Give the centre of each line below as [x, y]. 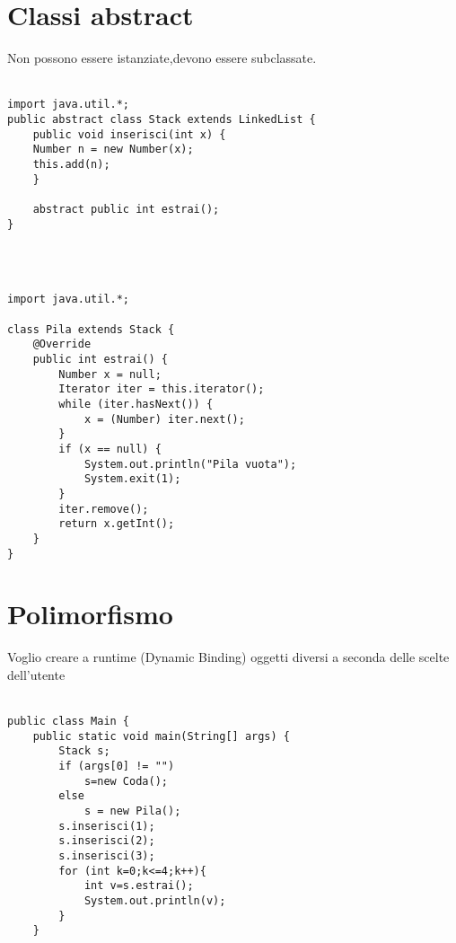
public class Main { [69, 722]
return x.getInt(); [117, 524]
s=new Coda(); [126, 781]
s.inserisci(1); [107, 826]
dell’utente [36, 674]
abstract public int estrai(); [126, 209]
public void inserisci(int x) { [129, 134]
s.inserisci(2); [107, 841]
